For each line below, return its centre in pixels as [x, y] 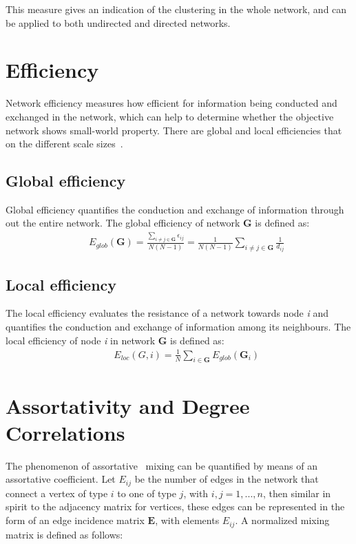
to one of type [147, 493]
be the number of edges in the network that [227, 479]
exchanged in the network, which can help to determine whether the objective [170, 116]
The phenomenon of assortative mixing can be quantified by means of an [161, 465]
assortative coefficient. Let [61, 479]
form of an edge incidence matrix [75, 520]
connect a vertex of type [57, 493]
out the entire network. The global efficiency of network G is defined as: [158, 223]
